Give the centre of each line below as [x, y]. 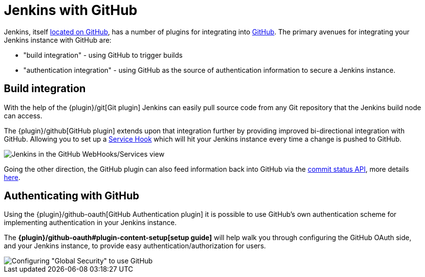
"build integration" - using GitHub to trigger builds [103, 55]
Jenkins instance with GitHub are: [58, 40]
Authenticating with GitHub [72, 196]
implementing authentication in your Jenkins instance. [90, 223]
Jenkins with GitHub [71, 10]
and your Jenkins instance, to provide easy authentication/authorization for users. [135, 246]
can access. [23, 115]
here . [12, 177]
